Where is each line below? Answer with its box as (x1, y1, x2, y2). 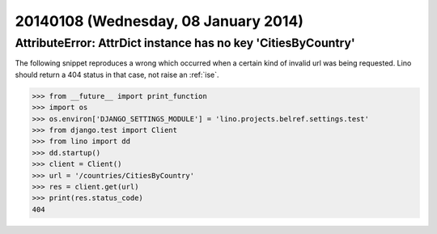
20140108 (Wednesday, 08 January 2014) (15, 12, 303, 30)
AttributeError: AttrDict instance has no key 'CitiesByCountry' (15, 36, 355, 50)
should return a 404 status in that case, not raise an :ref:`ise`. (15, 70, 219, 79)
